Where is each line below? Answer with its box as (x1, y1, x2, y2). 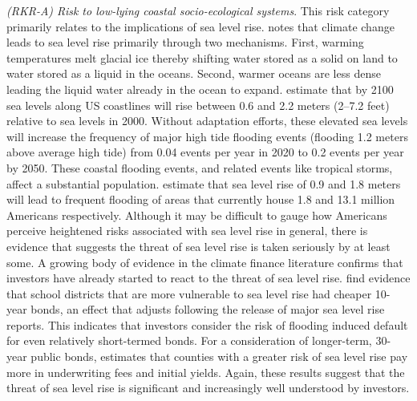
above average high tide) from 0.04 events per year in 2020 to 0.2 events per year (6, 144, 404, 160)
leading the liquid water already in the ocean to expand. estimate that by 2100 (6, 80, 394, 97)
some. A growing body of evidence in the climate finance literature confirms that (6, 253, 403, 270)
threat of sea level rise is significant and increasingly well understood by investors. (6, 379, 410, 396)
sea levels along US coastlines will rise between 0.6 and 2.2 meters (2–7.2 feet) (6, 96, 390, 113)
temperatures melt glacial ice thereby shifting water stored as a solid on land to (6, 49, 398, 66)
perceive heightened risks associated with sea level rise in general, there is (6, 222, 368, 239)
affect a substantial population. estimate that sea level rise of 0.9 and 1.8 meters (6, 175, 401, 192)
